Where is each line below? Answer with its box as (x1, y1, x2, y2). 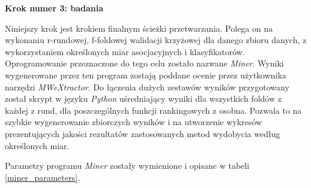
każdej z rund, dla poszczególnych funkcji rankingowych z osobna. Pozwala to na (5, 104, 302, 116)
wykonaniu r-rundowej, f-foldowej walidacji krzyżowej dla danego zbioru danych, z (5, 34, 307, 46)
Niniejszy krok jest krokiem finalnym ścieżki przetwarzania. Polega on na (5, 22, 273, 34)
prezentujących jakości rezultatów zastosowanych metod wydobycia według (5, 127, 280, 140)
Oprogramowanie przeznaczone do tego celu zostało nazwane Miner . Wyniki (5, 57, 284, 69)
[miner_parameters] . (5, 171, 80, 183)
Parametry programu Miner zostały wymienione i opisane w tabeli (5, 159, 250, 172)
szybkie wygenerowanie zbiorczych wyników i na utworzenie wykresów (5, 116, 262, 128)
